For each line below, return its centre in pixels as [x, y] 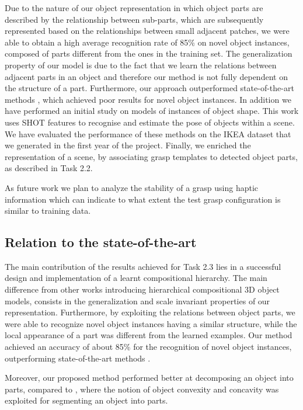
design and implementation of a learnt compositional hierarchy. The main [136, 278]
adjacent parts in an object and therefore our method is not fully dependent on [146, 76]
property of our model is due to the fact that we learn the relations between [141, 65]
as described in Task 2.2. [49, 168]
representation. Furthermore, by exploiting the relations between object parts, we [150, 312]
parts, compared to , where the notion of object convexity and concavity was [142, 389]
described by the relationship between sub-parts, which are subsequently [134, 19]
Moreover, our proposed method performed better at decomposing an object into [149, 378]
